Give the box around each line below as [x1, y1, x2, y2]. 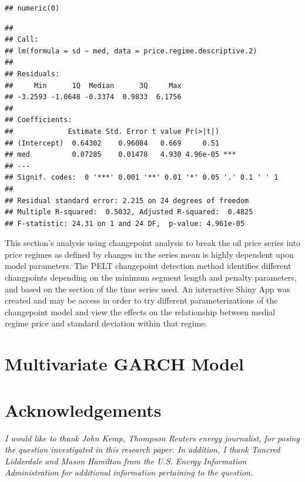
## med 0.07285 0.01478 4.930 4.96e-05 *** [5, 150, 236, 159]
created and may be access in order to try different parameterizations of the [5, 294, 278, 306]
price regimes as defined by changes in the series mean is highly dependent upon [5, 248, 294, 260]
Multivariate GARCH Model [5, 352, 244, 376]
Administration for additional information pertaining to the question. [5, 466, 253, 478]
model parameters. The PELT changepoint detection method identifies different [5, 259, 291, 272]
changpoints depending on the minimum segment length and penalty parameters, [5, 271, 297, 284]
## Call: [5, 35, 39, 44]
